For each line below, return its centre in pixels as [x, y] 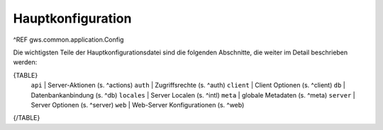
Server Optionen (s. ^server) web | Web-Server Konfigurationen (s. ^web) [138, 105]
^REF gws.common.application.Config [68, 40]
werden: [25, 62]
